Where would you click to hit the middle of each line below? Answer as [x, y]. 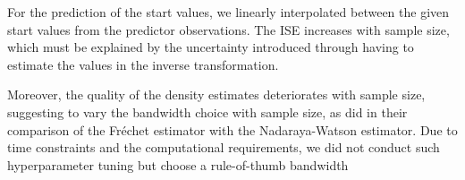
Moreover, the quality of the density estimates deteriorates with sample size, [216, 94]
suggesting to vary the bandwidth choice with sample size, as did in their [207, 111]
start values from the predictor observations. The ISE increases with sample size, [228, 29]
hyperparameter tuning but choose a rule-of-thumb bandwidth [178, 164]
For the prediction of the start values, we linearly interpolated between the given [228, 12]
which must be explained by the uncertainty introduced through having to [211, 47]
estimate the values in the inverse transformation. [143, 64]
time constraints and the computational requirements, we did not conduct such [224, 147]
